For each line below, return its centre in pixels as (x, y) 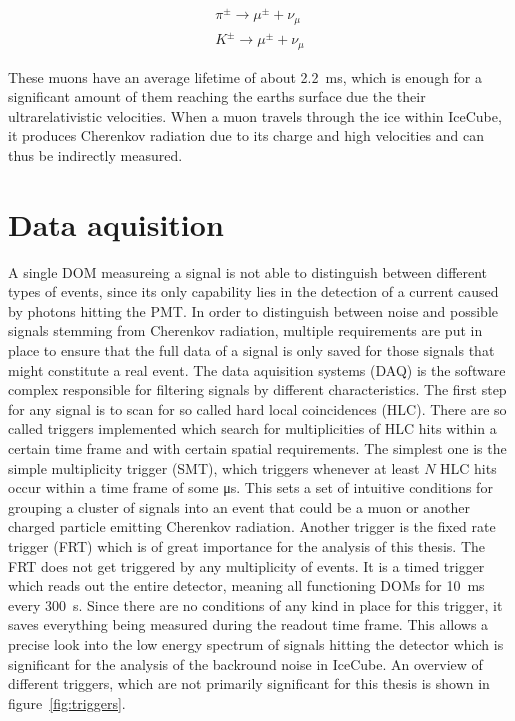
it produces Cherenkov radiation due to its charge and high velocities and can (246, 135)
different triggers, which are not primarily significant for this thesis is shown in (249, 683)
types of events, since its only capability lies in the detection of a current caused (253, 291)
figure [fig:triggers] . (67, 702)
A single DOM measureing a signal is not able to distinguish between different (248, 271)
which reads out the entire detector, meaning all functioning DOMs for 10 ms (246, 585)
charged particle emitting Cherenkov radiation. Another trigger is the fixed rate (252, 526)
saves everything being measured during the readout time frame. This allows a (248, 624)
